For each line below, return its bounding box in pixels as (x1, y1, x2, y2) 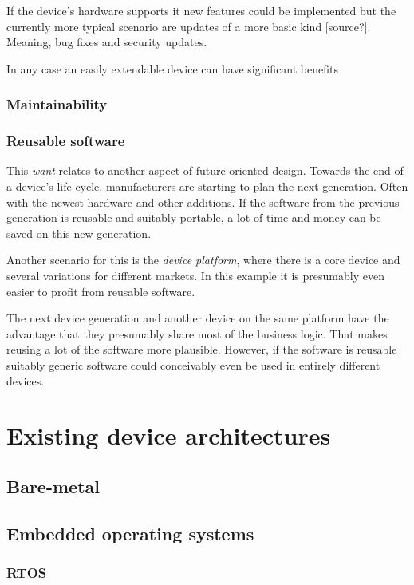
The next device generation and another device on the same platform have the (6, 310, 389, 326)
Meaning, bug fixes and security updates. (6, 34, 207, 50)
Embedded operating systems (6, 520, 254, 545)
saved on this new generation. (6, 224, 152, 241)
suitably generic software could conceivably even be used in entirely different (6, 356, 380, 373)
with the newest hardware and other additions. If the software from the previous (6, 193, 400, 210)
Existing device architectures (6, 419, 331, 452)
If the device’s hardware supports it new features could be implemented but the (6, 2, 396, 18)
